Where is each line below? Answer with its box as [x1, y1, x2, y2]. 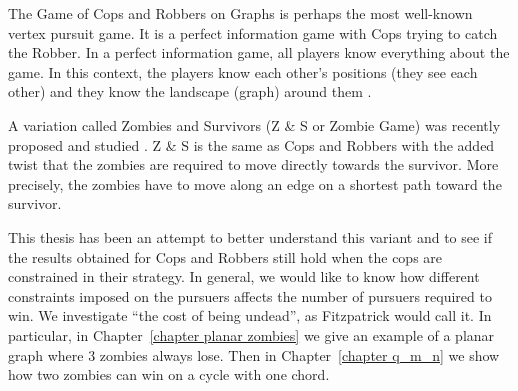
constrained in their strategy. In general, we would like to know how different [8, 266, 480, 287]
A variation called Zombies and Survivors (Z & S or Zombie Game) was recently [8, 114, 501, 135]
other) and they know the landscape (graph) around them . [8, 81, 372, 102]
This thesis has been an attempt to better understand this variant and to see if [8, 226, 493, 247]
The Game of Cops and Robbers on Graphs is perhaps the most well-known [8, 3, 473, 23]
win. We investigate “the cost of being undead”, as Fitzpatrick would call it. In [8, 305, 492, 326]
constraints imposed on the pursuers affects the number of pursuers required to [8, 285, 492, 306]
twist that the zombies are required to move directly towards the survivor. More [8, 154, 499, 175]
